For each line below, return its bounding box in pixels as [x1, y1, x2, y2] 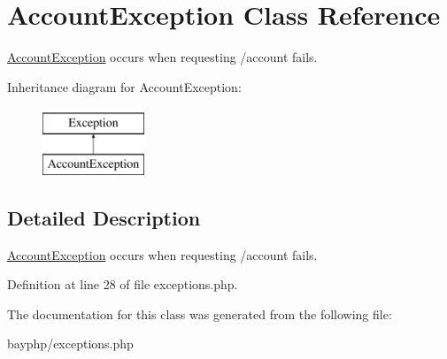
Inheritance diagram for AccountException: [7, 77, 242, 95]
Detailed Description [7, 203, 201, 231]
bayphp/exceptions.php [7, 334, 134, 353]
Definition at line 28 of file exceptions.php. [7, 275, 238, 294]
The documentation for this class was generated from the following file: [7, 304, 392, 323]
